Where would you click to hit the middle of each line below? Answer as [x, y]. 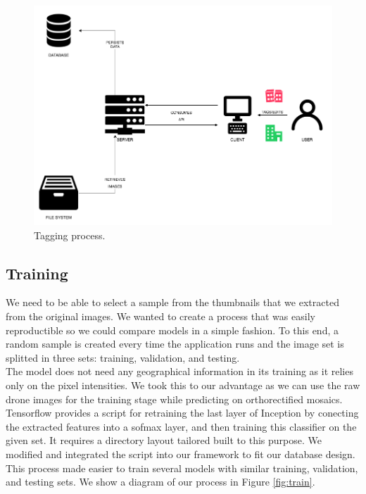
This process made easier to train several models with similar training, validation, [182, 468]
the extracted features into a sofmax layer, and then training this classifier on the [181, 426]
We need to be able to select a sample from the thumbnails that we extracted [172, 302]
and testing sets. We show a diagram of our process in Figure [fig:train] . [160, 482]
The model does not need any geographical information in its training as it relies [179, 371]
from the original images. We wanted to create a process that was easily [160, 316]
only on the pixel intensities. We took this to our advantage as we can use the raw [183, 385]
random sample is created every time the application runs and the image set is [175, 344]
